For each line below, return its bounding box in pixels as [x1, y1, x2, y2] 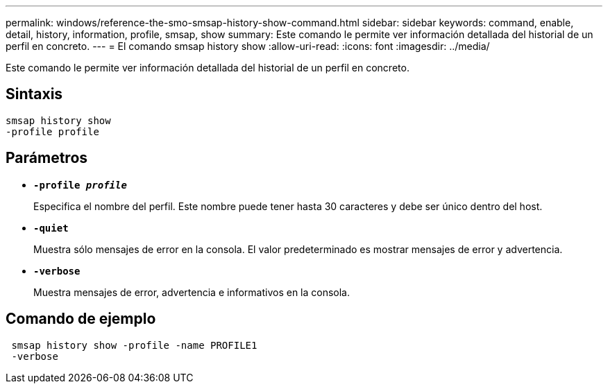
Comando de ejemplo [6, 310, 156, 328]
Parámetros [6, 149, 88, 167]
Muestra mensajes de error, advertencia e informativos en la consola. [33, 286, 351, 298]
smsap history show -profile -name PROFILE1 [11, 339, 257, 351]
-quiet [33, 222, 69, 234]
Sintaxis [6, 85, 63, 103]
